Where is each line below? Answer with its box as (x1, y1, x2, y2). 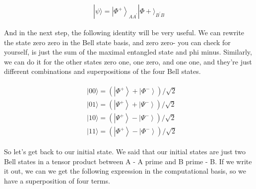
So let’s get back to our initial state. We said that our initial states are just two (4, 146, 246, 157)
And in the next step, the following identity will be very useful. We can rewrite (4, 27, 245, 38)
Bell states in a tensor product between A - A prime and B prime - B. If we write (4, 156, 252, 166)
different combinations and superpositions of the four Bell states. (4, 66, 201, 76)
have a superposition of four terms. (4, 175, 110, 186)
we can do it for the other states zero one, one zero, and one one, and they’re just (4, 56, 252, 66)
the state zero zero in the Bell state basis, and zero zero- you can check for (4, 37, 231, 47)
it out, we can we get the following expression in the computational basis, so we (4, 166, 247, 176)
